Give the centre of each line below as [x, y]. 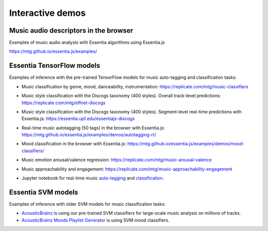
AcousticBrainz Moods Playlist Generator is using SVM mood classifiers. [96, 220]
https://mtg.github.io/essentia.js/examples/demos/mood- [186, 144]
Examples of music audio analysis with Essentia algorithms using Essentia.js [87, 43]
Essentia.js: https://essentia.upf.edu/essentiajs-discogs [78, 118]
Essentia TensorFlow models [55, 66]
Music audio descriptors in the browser [71, 30]
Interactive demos [47, 13]
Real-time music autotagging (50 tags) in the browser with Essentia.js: [93, 128]
